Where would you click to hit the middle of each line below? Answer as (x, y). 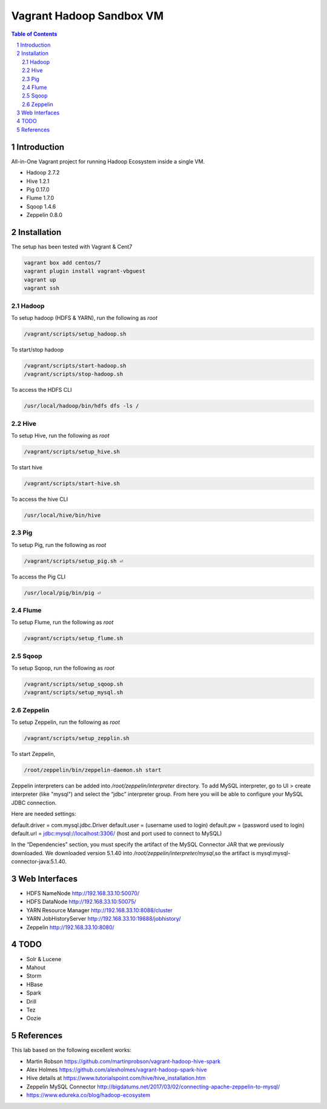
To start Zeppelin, (33, 754)
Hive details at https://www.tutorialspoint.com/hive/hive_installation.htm (116, 1078)
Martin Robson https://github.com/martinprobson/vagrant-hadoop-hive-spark (124, 1061)
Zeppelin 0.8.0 (45, 215)
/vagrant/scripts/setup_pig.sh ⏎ (74, 561)
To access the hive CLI (40, 499)
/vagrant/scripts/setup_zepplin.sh (77, 738)
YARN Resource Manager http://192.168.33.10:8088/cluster (99, 910)
